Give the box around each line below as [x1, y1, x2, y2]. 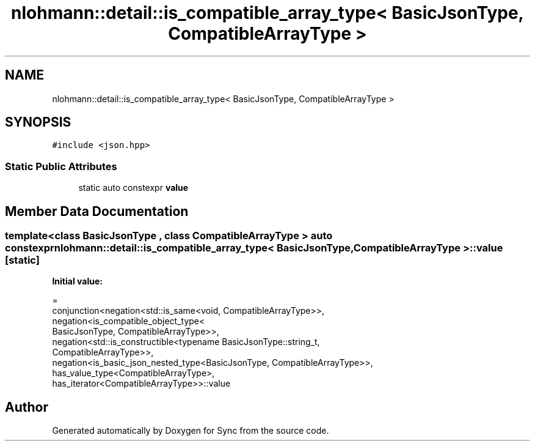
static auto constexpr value [78, 182, 189, 193]
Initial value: [52, 276, 103, 287]
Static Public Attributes [5, 160, 117, 173]
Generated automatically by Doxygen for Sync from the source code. [52, 425, 329, 436]
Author [5, 399, 48, 415]
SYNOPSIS [5, 114, 71, 130]
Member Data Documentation [5, 203, 189, 219]
